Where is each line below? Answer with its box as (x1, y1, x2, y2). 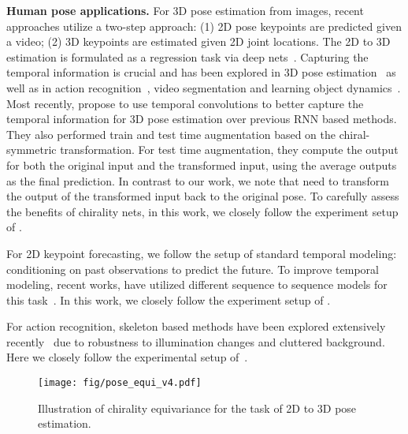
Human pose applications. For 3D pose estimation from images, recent (6, 2, 364, 18)
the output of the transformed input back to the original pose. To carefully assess (6, 188, 399, 204)
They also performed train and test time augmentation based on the (6, 125, 336, 142)
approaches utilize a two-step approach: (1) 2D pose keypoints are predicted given (6, 17, 402, 34)
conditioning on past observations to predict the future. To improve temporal (6, 260, 379, 277)
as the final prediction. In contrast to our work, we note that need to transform (6, 172, 389, 189)
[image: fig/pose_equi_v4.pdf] (38, 377, 202, 389)
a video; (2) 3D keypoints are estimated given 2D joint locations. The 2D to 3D (6, 33, 391, 50)
